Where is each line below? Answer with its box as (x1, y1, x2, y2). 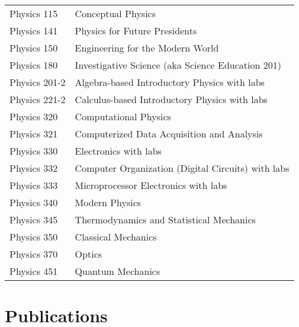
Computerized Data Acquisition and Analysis (75, 127, 263, 140)
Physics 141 (9, 24, 58, 37)
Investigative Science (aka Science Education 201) (75, 58, 281, 72)
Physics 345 (9, 213, 58, 226)
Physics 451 (9, 264, 58, 278)
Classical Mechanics (75, 230, 157, 243)
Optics (75, 247, 102, 261)
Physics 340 (9, 195, 58, 209)
